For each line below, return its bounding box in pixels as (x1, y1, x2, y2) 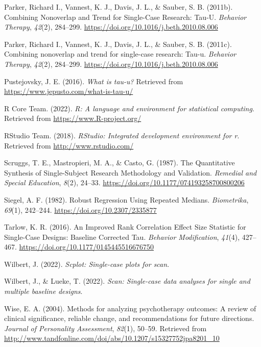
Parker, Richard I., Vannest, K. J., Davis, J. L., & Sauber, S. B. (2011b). (4, 2, 233, 12)
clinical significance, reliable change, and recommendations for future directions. (4, 313, 254, 324)
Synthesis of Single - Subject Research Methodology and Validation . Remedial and (4, 167, 257, 178)
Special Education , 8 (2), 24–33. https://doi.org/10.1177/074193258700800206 (4, 177, 245, 188)
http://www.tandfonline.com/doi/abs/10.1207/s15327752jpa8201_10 (4, 333, 220, 343)
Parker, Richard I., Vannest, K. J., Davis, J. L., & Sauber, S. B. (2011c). (4, 38, 232, 49)
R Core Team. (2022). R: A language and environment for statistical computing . (4, 103, 254, 113)
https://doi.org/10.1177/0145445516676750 (19, 241, 154, 252)
